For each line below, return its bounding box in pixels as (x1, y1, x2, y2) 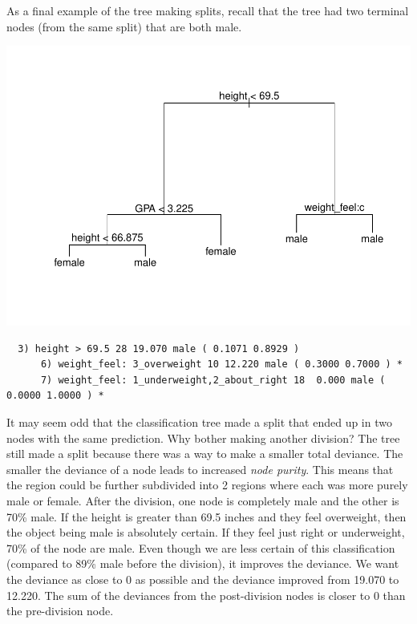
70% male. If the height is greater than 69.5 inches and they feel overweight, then (6, 508, 407, 525)
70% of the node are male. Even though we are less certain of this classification (6, 539, 395, 556)
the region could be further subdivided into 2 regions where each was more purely (6, 476, 408, 493)
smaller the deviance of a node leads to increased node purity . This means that (6, 460, 394, 477)
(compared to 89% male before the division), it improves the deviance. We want (6, 555, 399, 572)
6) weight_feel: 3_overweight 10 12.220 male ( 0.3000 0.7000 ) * (40, 359, 403, 371)
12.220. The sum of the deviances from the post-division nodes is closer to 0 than (6, 586, 406, 603)
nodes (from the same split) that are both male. (6, 18, 242, 34)
